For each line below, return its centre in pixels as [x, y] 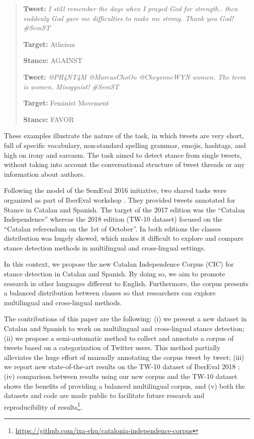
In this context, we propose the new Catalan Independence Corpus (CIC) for [119, 264]
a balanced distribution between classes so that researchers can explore [110, 293]
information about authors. [44, 174]
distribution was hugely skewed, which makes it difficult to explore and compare [124, 238]
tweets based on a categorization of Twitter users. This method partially [112, 347]
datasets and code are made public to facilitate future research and [104, 395]
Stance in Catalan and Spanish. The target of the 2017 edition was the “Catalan [124, 209]
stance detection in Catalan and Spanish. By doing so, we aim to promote [115, 274]
